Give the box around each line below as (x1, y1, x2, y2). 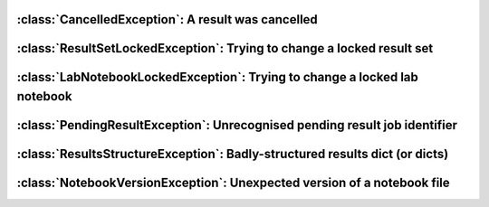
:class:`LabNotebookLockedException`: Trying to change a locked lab (16, 70, 418, 85)
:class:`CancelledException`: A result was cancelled (16, 12, 319, 27)
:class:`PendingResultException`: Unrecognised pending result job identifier (16, 118, 457, 133)
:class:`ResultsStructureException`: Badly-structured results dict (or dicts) (16, 146, 449, 162)
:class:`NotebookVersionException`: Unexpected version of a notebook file (16, 175, 450, 191)
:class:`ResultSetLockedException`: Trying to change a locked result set (16, 41, 434, 56)
